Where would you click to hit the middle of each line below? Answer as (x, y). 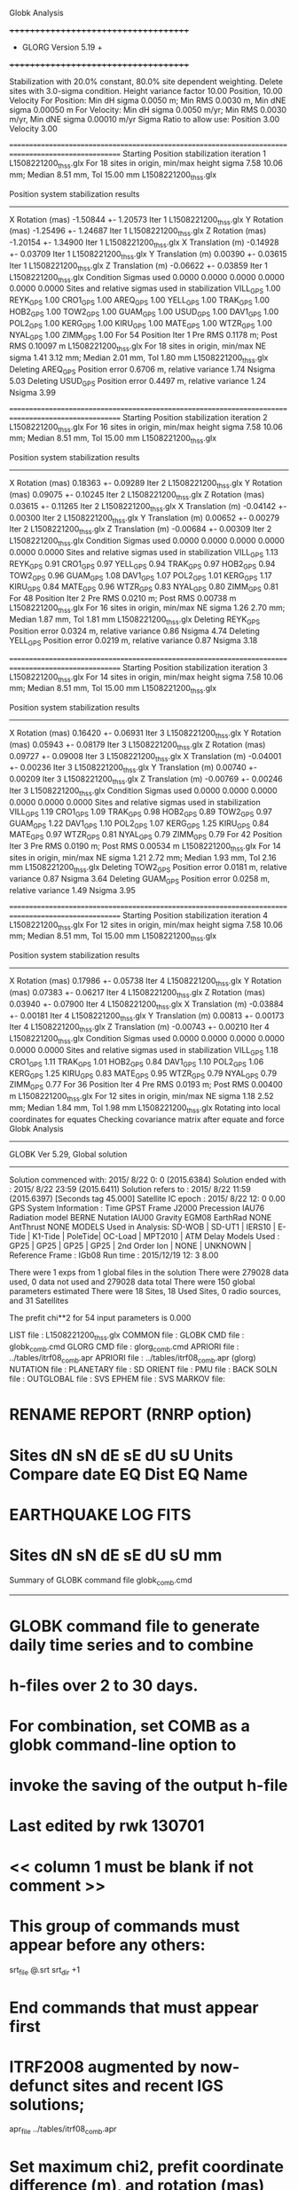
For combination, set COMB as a (130, 1727)
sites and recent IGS (148, 2086)
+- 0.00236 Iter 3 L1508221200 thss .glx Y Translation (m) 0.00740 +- (133, 769)
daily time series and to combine (132, 1645)
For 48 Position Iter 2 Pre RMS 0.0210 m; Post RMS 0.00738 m (123, 599)
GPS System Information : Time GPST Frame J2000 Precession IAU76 (137, 1208)
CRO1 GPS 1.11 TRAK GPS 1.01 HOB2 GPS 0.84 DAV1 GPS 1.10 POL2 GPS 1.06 (137, 1062)
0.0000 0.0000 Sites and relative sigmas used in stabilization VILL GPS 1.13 (144, 553)
